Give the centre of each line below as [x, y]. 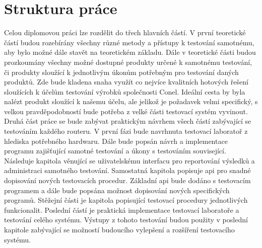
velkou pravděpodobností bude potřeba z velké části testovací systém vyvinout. [126, 111]
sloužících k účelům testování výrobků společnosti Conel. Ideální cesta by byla [125, 91]
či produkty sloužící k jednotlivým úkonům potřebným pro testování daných [121, 72]
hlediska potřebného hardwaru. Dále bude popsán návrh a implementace [116, 141]
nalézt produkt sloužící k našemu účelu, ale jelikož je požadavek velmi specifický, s [131, 101]
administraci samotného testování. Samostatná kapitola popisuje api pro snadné [127, 170]
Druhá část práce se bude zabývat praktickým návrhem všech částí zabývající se [128, 121]
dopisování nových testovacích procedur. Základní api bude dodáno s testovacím [127, 180]
